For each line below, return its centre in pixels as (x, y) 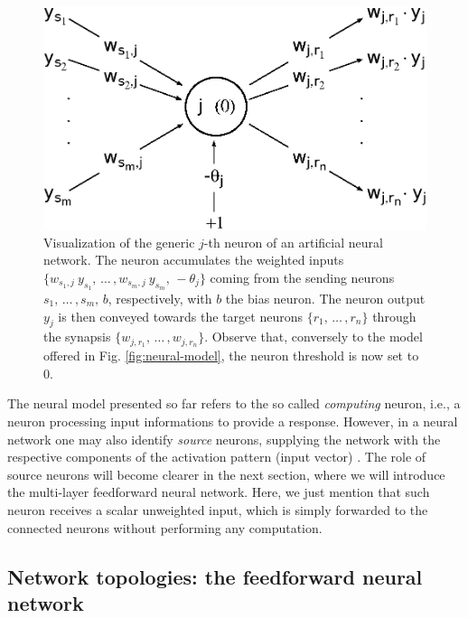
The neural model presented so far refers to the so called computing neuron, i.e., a (234, 403)
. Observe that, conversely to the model (314, 337)
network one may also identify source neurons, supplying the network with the (224, 439)
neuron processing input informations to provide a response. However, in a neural (233, 421)
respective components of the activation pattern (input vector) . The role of (217, 457)
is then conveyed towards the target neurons (180, 316)
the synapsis (77, 337)
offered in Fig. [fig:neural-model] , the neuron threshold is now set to (231, 356)
